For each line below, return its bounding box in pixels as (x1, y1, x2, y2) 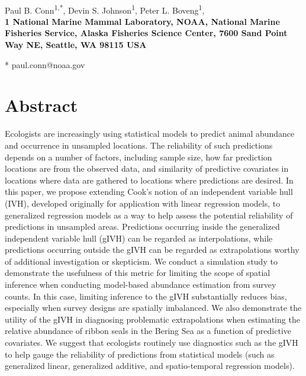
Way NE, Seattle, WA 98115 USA (5, 38, 147, 51)
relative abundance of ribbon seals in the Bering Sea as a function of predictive (5, 324, 291, 337)
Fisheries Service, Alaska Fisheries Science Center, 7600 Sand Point (5, 27, 288, 39)
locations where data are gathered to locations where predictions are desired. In (5, 173, 294, 186)
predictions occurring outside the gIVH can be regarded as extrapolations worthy (5, 243, 299, 256)
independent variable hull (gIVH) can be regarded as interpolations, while (5, 232, 273, 244)
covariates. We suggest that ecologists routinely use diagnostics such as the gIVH (5, 336, 298, 349)
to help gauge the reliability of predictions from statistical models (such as (5, 348, 275, 360)
